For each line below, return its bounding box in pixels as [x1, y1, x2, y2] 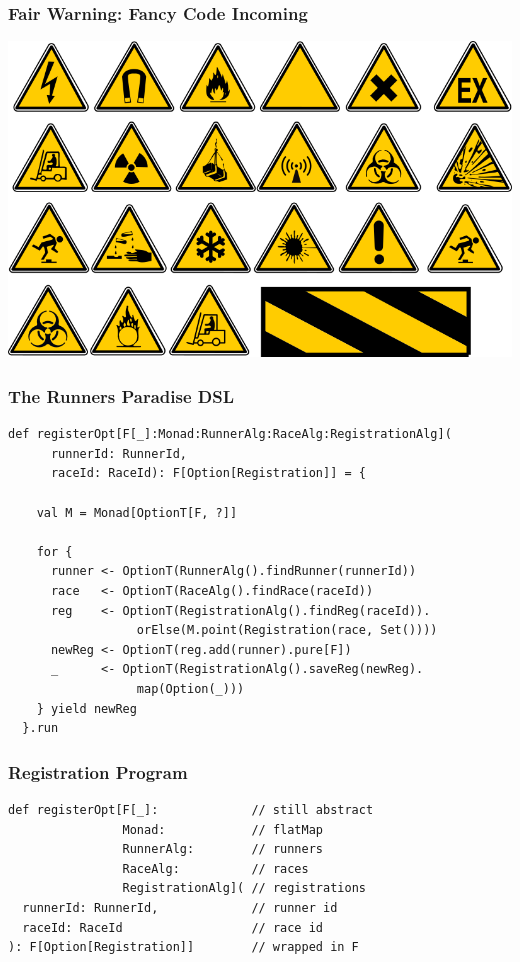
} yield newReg [36, 701, 137, 716]
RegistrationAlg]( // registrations [122, 881, 366, 896]
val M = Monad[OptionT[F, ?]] [36, 505, 238, 520]
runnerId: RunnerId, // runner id [22, 900, 338, 915]
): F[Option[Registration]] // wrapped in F [8, 940, 359, 955]
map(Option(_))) [136, 682, 245, 696]
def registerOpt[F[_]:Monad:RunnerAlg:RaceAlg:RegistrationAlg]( [8, 427, 452, 442]
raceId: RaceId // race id [22, 920, 323, 935]
